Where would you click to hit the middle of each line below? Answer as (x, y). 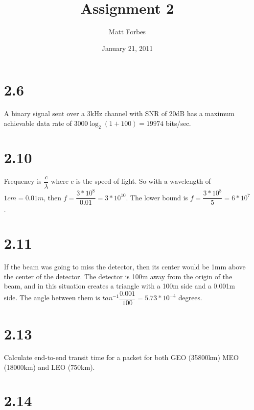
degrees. (190, 298)
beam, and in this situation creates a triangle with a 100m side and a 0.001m (120, 286)
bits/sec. (178, 123)
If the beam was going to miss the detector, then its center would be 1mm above (125, 267)
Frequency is (23, 181)
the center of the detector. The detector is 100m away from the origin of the (118, 276)
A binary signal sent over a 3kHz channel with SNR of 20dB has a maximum (119, 113)
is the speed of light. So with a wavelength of (143, 181)
